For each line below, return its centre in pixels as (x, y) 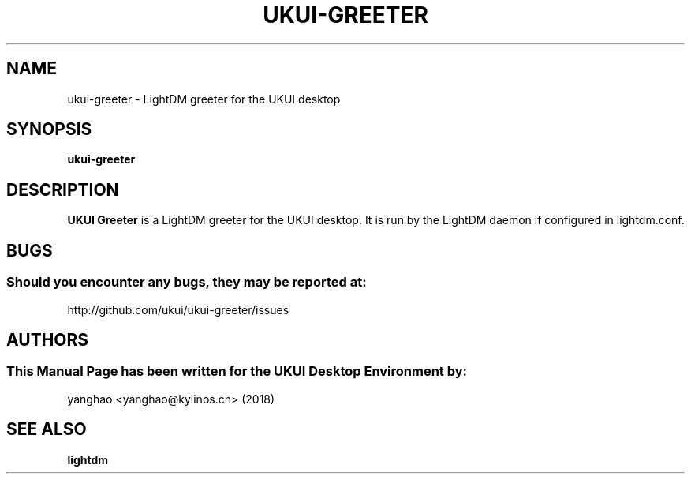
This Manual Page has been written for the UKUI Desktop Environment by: (237, 371)
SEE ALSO (47, 429)
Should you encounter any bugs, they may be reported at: (187, 282)
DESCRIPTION (63, 189)
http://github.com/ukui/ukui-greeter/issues (178, 309)
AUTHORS (48, 339)
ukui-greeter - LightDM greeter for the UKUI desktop (204, 99)
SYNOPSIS (49, 129)
